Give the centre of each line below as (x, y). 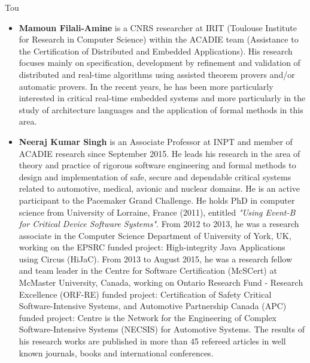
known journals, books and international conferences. (116, 353)
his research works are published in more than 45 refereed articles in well (152, 341)
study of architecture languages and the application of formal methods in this (161, 109)
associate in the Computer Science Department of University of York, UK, (155, 235)
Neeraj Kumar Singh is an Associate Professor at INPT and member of (156, 141)
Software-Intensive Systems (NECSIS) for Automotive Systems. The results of (162, 329)
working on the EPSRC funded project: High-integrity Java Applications (152, 247)
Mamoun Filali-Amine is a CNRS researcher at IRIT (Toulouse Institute (158, 27)
